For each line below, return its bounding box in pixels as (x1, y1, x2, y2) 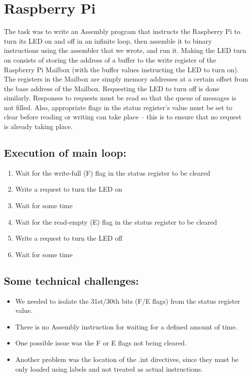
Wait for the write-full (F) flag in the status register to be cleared (15, 167, 210, 178)
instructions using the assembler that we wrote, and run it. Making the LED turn (4, 45, 247, 55)
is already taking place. (4, 121, 73, 131)
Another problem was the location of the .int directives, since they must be (15, 354, 238, 364)
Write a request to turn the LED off (15, 233, 123, 243)
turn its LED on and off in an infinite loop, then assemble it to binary (4, 35, 212, 46)
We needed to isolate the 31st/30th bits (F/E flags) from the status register (15, 295, 240, 306)
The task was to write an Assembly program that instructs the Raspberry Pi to (4, 26, 240, 36)
